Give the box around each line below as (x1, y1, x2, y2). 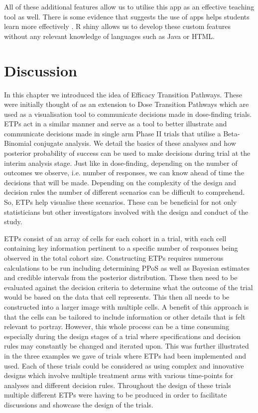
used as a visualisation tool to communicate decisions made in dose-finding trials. (4, 108, 252, 119)
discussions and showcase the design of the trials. (4, 399, 153, 410)
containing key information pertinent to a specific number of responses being (4, 243, 238, 253)
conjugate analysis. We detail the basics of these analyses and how (33, 138, 236, 148)
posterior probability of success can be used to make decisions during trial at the (4, 148, 251, 158)
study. (4, 216, 22, 227)
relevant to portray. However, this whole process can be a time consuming (4, 321, 229, 332)
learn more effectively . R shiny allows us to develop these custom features (4, 21, 231, 31)
